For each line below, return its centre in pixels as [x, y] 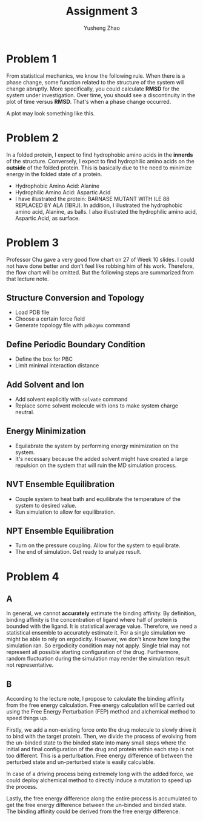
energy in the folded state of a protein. [54, 174]
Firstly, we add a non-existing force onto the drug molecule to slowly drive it [101, 730]
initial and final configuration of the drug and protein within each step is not [100, 749]
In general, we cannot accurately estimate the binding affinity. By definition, [101, 613]
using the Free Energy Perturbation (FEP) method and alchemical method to [101, 712]
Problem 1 [32, 59]
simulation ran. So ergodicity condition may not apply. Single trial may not [98, 646]
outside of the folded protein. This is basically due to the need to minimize [99, 168]
